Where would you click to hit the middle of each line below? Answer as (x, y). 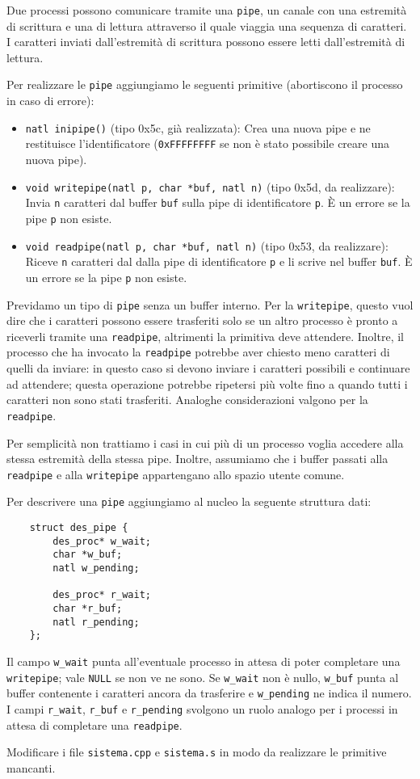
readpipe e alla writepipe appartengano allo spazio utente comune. (176, 474)
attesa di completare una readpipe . (94, 724)
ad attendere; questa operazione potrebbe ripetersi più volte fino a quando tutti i (207, 383)
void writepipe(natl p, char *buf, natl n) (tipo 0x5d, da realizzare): (210, 186)
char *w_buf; (88, 555)
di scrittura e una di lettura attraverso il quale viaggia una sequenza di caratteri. (207, 25)
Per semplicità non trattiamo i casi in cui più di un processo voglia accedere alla (205, 442)
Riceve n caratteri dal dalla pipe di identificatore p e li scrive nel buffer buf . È (219, 261)
